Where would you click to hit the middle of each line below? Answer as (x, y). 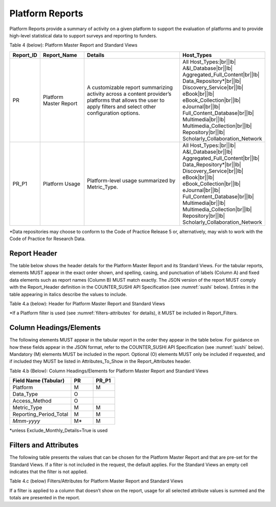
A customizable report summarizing (130, 87)
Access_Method (32, 401)
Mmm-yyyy (26, 421)
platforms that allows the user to (126, 100)
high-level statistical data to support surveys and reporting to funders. (83, 35)
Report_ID (25, 55)
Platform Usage (62, 183)
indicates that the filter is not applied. (49, 472)
